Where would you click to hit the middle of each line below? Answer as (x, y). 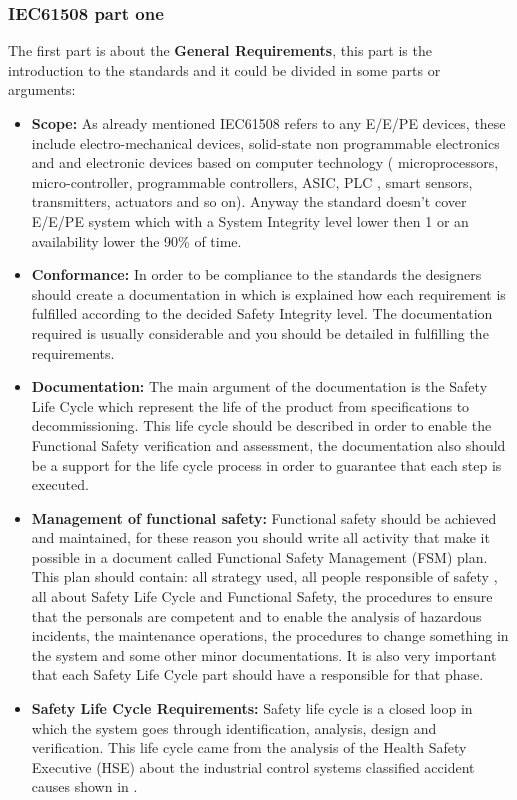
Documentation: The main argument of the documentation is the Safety (259, 386)
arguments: (42, 89)
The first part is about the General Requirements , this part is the (220, 50)
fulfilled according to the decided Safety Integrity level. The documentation (262, 313)
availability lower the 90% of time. (136, 240)
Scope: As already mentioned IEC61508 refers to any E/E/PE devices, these (268, 123)
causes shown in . (84, 786)
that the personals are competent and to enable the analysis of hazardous (256, 615)
